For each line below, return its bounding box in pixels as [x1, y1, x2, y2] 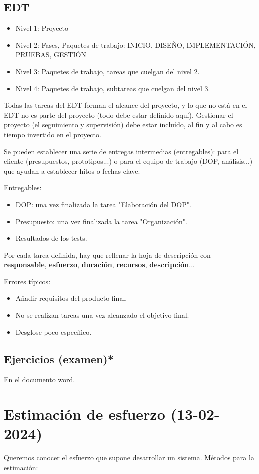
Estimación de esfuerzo [4, 404, 165, 424]
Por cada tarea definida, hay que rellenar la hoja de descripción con [4, 249, 211, 260]
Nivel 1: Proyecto [15, 23, 69, 33]
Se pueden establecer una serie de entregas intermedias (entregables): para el [4, 146, 239, 156]
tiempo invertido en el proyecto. [4, 129, 101, 139]
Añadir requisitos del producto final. [15, 293, 127, 303]
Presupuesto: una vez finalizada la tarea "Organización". [15, 216, 187, 226]
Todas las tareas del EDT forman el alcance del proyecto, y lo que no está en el [4, 100, 247, 110]
